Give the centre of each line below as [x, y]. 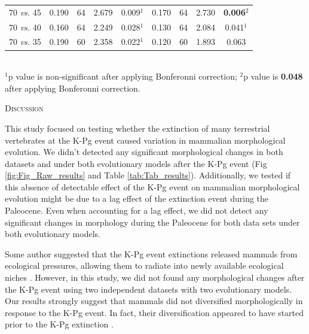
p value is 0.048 [273, 76]
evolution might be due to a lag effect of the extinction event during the [137, 198]
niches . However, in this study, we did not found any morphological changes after [155, 277]
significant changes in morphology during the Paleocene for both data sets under [152, 222]
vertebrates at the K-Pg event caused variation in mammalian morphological [145, 140]
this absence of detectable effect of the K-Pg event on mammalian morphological [152, 186]
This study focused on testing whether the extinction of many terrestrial [137, 128]
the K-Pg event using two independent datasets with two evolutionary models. [149, 289]
